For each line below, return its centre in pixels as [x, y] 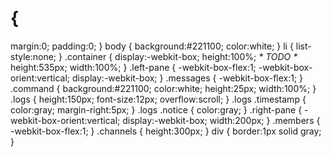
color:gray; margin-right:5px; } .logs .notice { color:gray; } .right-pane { [156, 109]
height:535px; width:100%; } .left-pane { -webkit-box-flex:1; [133, 67]
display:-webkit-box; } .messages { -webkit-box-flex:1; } [188, 78]
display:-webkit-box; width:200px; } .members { [221, 120]
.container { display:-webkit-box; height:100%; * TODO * [181, 56]
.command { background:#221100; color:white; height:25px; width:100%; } [163, 88]
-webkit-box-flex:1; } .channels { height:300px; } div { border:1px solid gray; [166, 131]
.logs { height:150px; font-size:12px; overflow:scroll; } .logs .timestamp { [158, 99]
